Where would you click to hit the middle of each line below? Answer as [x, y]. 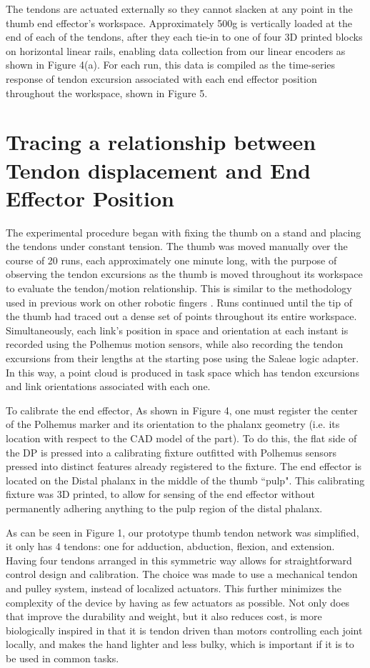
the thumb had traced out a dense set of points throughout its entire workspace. [181, 316]
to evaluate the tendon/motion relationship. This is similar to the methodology [179, 288]
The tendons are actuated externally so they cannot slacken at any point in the [179, 9]
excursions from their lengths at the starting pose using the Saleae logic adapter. [182, 358]
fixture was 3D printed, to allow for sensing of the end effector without [161, 494]
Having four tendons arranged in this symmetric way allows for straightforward [179, 560]
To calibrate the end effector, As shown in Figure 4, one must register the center [182, 410]
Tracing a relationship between [161, 142]
